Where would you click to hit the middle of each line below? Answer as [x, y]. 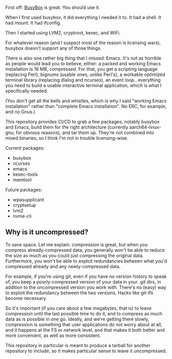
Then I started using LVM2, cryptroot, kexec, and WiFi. [63, 33]
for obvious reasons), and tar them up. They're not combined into [85, 133]
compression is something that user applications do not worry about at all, [84, 324]
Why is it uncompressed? [47, 232]
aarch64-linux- [145, 127]
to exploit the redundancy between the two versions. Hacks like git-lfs [79, 293]
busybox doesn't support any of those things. [53, 48]
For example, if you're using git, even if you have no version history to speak [86, 276]
